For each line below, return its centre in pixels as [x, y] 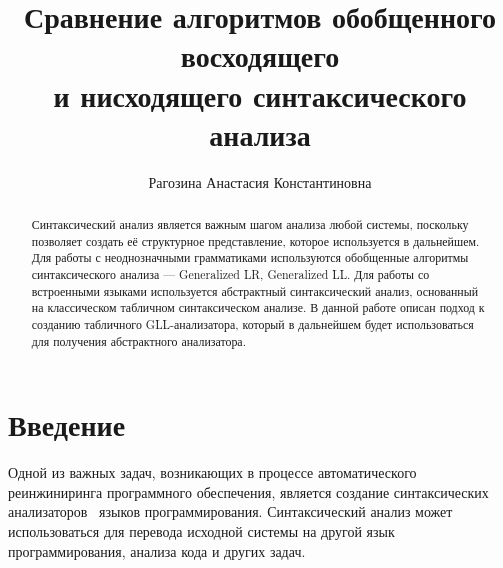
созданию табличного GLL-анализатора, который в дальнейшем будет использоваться [252, 324]
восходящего [260, 55]
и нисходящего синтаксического [260, 94]
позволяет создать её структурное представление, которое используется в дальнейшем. [255, 240]
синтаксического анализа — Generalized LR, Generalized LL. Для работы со [230, 274]
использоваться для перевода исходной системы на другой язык [201, 531]
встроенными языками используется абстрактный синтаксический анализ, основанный [255, 290]
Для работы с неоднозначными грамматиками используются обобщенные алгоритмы [250, 257]
